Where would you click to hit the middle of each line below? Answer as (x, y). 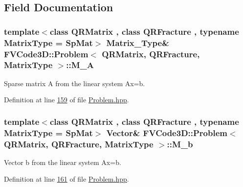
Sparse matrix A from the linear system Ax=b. (75, 83)
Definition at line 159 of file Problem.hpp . (66, 100)
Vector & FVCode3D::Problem (167, 132)
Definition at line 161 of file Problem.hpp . (66, 178)
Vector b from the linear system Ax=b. (63, 162)
